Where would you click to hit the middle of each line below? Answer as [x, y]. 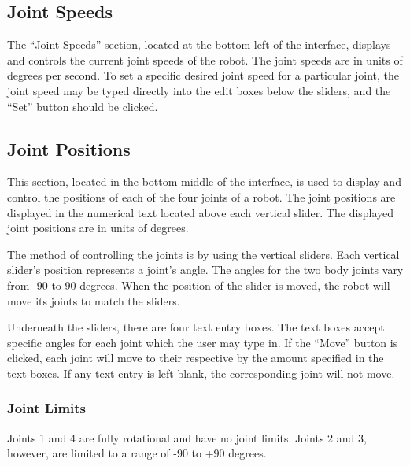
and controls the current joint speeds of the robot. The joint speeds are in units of [205, 59]
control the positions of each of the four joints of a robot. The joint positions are [201, 196]
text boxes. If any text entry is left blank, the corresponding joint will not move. [201, 373]
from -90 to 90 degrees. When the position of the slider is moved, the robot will [199, 285]
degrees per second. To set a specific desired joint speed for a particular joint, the [203, 75]
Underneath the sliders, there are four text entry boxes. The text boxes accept [196, 327]
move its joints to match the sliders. [94, 300]
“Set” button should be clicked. [83, 106]
